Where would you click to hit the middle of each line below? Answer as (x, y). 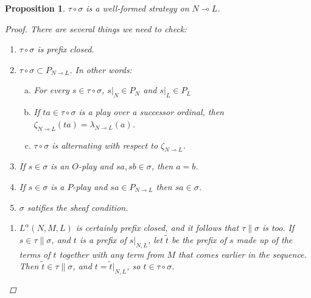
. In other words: (101, 69)
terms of (35, 254)
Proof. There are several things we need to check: (96, 28)
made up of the (264, 239)
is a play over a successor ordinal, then (151, 112)
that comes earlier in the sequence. (243, 254)
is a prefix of (103, 239)
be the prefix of (199, 239)
